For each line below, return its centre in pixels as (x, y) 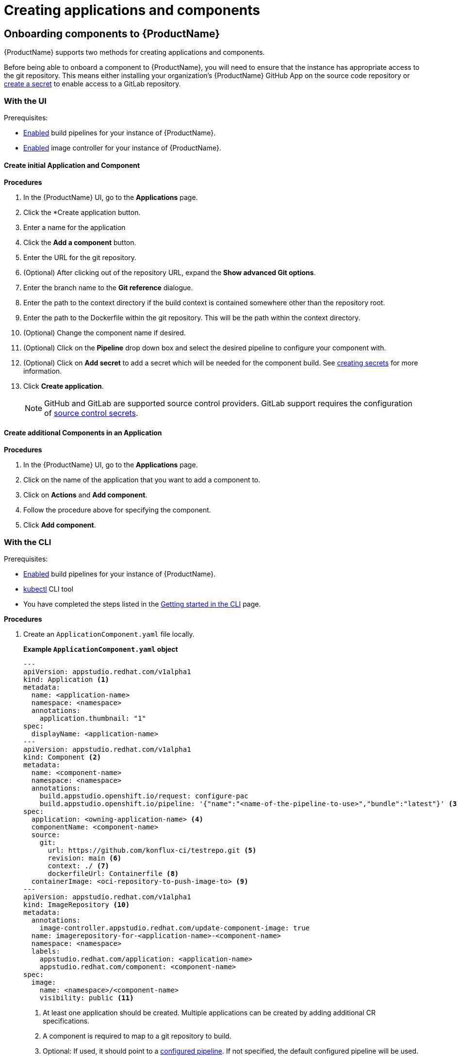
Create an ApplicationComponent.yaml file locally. (109, 634)
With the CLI (28, 542)
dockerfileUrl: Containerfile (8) (113, 874)
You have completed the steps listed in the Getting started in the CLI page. (142, 604)
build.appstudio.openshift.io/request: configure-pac (144, 796)
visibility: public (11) (87, 998)
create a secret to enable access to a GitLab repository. (92, 84)
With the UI (25, 101)
